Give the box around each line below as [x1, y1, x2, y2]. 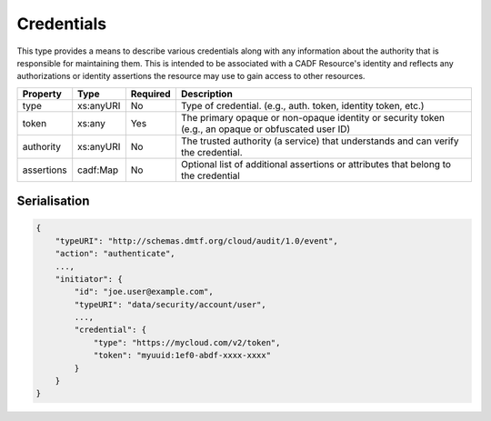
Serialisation [16, 194, 90, 209]
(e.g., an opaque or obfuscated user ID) [180, 123, 351, 135]
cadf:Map [77, 164, 119, 176]
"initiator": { [55, 274, 123, 284]
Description [180, 87, 234, 100]
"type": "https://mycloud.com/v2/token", [93, 337, 281, 347]
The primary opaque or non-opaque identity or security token [180, 111, 446, 124]
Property [22, 87, 63, 100]
